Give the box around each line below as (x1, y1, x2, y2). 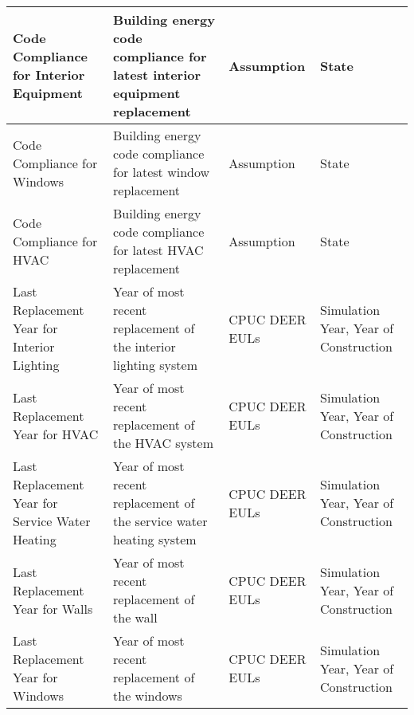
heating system (113, 530, 197, 548)
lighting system (113, 356, 197, 374)
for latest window (113, 163, 210, 181)
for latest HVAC (113, 241, 204, 259)
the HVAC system (113, 434, 213, 452)
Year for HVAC (13, 424, 99, 443)
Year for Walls (13, 599, 93, 618)
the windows (113, 686, 182, 705)
